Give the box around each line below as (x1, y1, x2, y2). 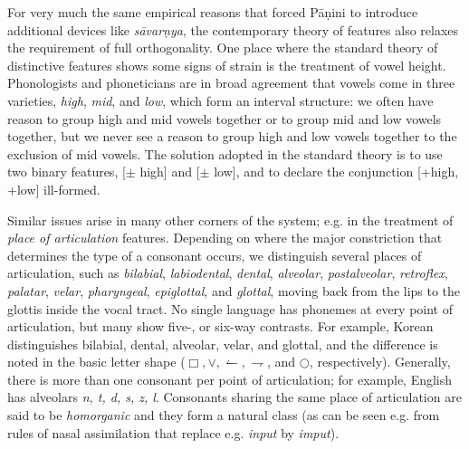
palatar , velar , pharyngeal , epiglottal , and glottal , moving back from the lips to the (7, 281, 461, 300)
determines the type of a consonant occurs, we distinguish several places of (7, 245, 422, 264)
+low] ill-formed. (7, 179, 100, 198)
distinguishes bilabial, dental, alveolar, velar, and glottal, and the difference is (7, 334, 438, 353)
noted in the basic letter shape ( (7, 352, 186, 371)
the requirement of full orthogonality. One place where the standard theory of (7, 38, 438, 57)
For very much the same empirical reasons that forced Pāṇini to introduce (7, 3, 418, 21)
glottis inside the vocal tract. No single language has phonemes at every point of (7, 299, 453, 318)
